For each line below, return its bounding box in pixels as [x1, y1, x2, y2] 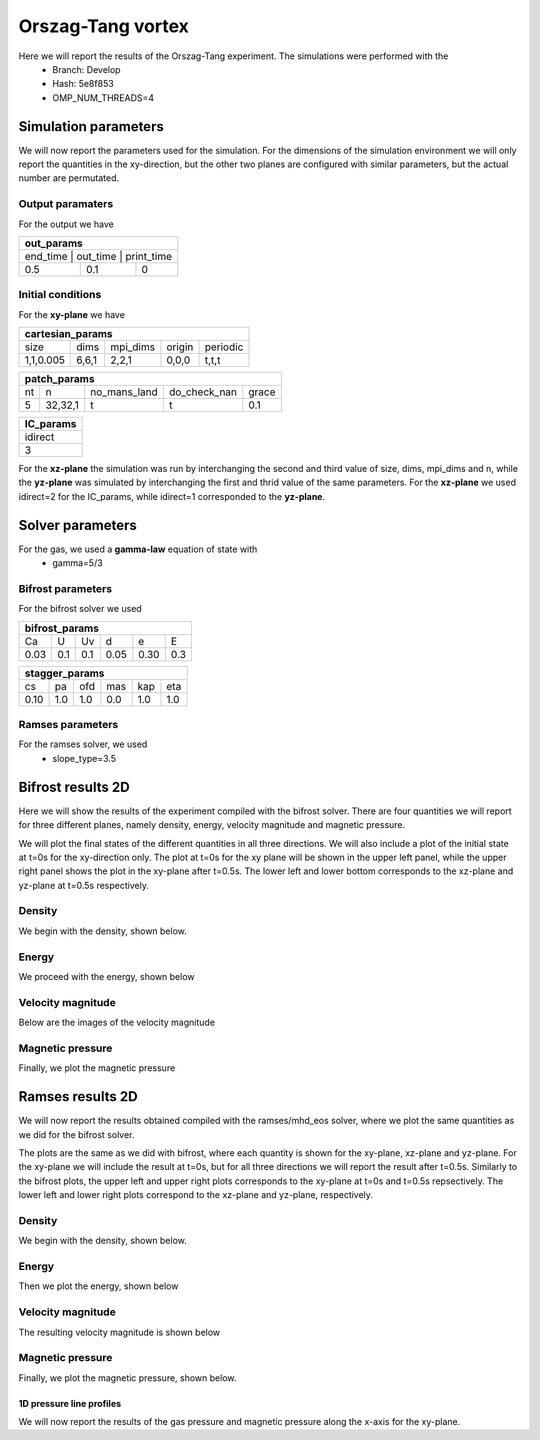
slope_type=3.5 [52, 752, 117, 764]
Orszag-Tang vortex [18, 15, 189, 37]
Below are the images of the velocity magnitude [18, 1016, 215, 1029]
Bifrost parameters [18, 581, 113, 595]
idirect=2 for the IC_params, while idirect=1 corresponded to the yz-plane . [18, 490, 326, 502]
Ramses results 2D [18, 1088, 139, 1105]
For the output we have [18, 218, 114, 230]
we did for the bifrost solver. [18, 1128, 135, 1140]
